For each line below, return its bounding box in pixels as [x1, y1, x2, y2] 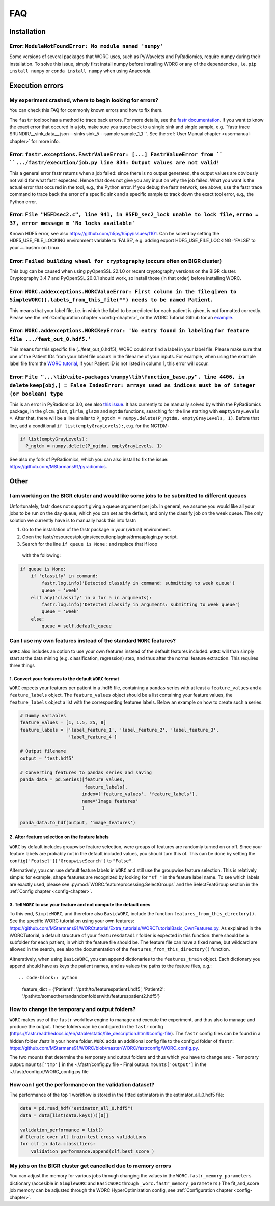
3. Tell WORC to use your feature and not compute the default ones [9, 902, 151, 908]
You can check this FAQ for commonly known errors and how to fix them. [9, 107, 163, 114]
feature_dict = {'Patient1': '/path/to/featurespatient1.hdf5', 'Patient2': [22, 986, 166, 992]
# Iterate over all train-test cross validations [20, 1134, 147, 1140]
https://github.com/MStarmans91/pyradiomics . [9, 463, 107, 469]
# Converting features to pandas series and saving [20, 770, 152, 776]
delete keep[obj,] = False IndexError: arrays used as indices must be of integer [9, 382, 256, 389]
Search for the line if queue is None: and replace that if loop [22, 541, 158, 547]
